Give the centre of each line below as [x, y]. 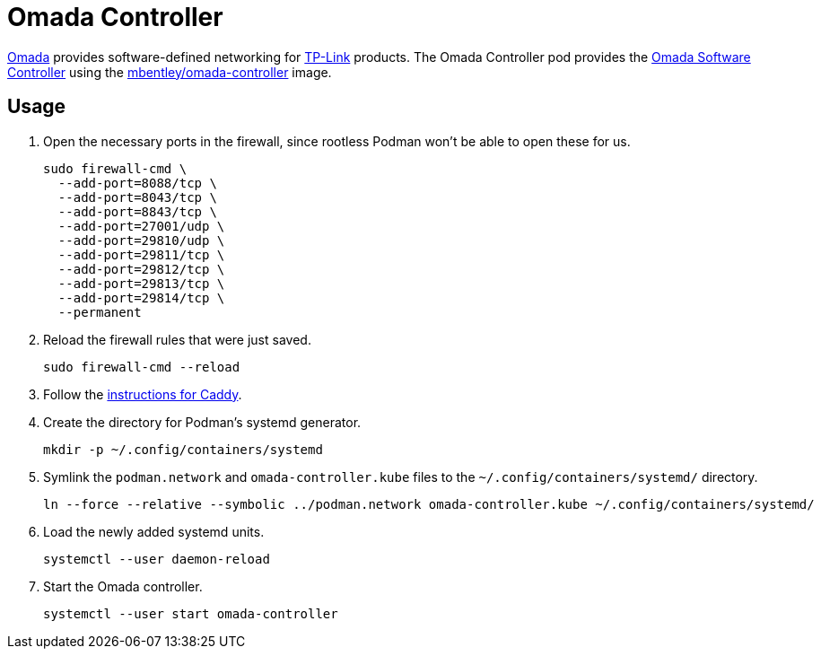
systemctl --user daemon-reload [157, 559]
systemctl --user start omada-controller [191, 613]
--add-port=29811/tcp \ [141, 254]
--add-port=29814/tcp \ [141, 297]
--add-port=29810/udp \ [141, 240]
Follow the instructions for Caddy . [143, 394]
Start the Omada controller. [123, 586]
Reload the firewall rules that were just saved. [177, 339]
